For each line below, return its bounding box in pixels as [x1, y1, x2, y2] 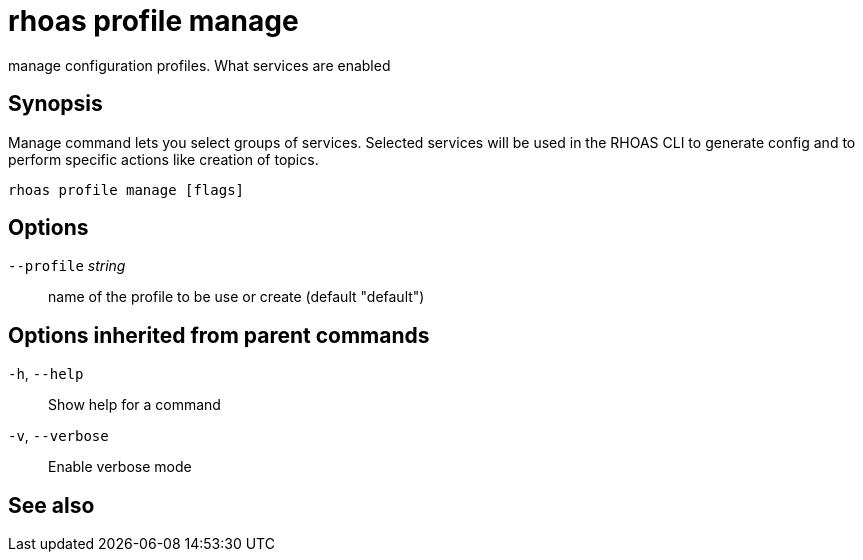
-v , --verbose [8, 427, 109, 445]
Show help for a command [48, 396, 221, 414]
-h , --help [8, 365, 84, 383]
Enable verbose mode [48, 458, 192, 476]
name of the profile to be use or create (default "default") [48, 288, 425, 306]
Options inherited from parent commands [8, 322, 430, 348]
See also [8, 492, 95, 518]
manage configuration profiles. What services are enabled [8, 56, 391, 74]
